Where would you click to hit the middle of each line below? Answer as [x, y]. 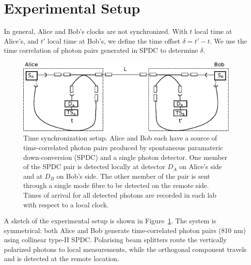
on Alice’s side [201, 166]
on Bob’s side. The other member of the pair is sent [133, 176]
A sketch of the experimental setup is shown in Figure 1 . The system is [110, 221]
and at [33, 176]
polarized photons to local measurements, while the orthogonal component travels [125, 249]
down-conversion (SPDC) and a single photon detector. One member [125, 157]
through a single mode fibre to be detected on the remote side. [116, 185]
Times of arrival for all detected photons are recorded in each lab [120, 195]
